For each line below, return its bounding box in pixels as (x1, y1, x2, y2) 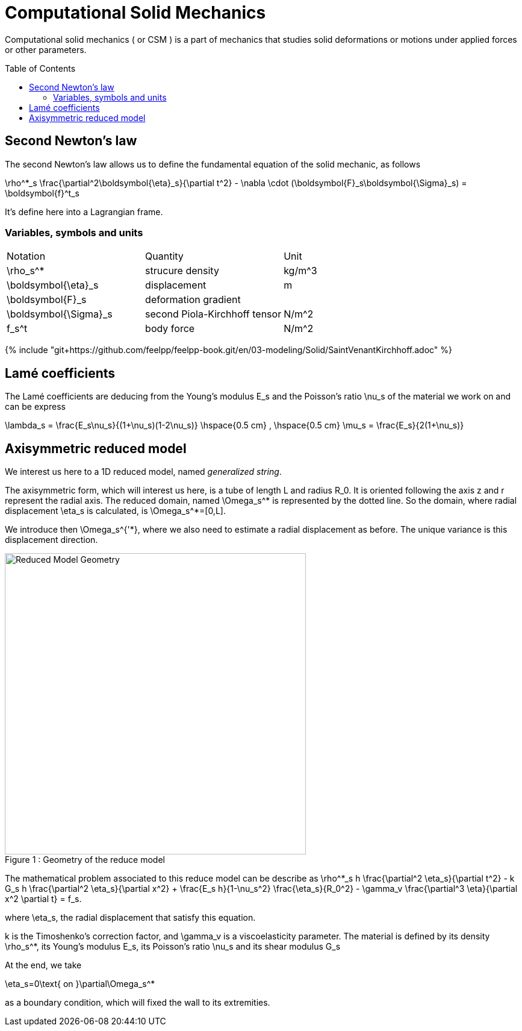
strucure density (145, 265, 219, 277)
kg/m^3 (284, 265, 317, 277)
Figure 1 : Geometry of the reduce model (5, 854, 165, 865)
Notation (7, 250, 46, 263)
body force (145, 322, 195, 335)
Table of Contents (5, 63, 76, 74)
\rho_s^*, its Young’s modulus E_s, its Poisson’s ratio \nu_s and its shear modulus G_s (5, 941, 341, 952)
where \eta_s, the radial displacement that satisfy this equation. (5, 912, 256, 923)
